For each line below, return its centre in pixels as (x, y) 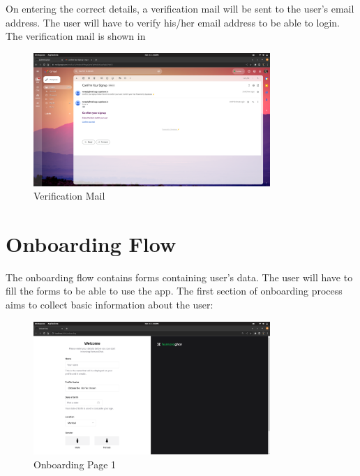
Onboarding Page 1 (75, 464)
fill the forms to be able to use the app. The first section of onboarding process (174, 291)
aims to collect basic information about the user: (110, 305)
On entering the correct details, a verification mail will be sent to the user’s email (180, 8)
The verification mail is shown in (76, 36)
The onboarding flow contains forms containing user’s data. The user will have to (179, 277)
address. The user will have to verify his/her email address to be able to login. (173, 22)
